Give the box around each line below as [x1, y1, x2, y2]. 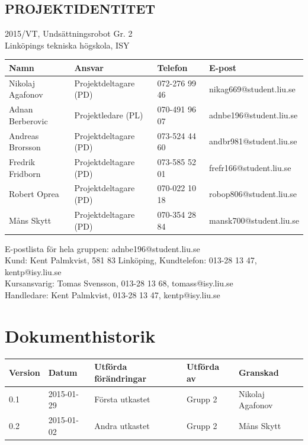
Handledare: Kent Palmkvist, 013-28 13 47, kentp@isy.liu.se [5, 288, 220, 301]
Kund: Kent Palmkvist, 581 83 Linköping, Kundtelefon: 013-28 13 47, [5, 254, 257, 266]
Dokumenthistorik [5, 323, 156, 347]
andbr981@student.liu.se [209, 135, 297, 147]
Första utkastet [94, 393, 150, 405]
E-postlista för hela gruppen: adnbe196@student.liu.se [5, 242, 200, 254]
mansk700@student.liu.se [209, 214, 299, 226]
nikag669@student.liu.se [209, 82, 296, 95]
